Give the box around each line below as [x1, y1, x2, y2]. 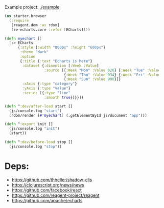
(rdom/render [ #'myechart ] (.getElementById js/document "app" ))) [9, 113, 147, 118]
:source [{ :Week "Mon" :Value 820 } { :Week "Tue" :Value [44, 68, 161, 73]
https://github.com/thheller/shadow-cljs [11, 177, 93, 183]
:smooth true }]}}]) [44, 95, 84, 100]
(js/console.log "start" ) [9, 108, 62, 113]
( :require [9, 18, 29, 23]
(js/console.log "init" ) [9, 126, 60, 131]
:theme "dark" [20, 50, 49, 55]
